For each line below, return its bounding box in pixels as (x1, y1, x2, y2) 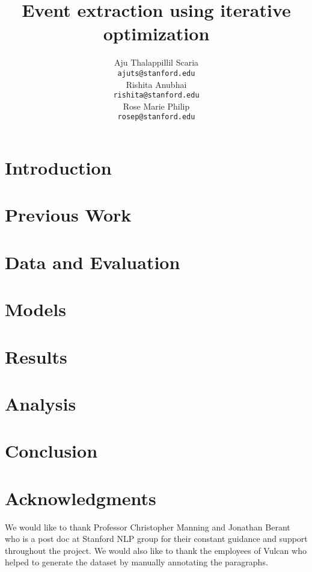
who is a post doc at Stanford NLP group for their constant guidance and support (5, 532, 308, 545)
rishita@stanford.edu (113, 91, 200, 100)
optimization (103, 21, 210, 46)
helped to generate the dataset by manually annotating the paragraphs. (5, 556, 268, 568)
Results (5, 344, 67, 368)
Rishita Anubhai (126, 78, 187, 90)
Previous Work (5, 202, 132, 227)
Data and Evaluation (5, 249, 180, 274)
